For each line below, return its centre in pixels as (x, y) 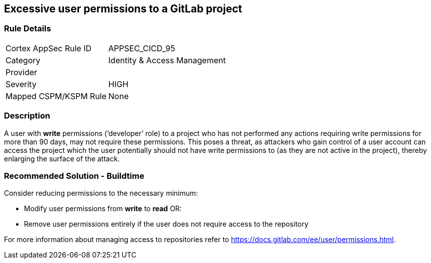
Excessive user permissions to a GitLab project (123, 9)
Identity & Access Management (167, 60)
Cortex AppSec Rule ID (49, 48)
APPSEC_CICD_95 (142, 48)
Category (23, 60)
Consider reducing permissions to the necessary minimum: (101, 193)
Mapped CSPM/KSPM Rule (56, 96)
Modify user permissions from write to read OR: (103, 209)
